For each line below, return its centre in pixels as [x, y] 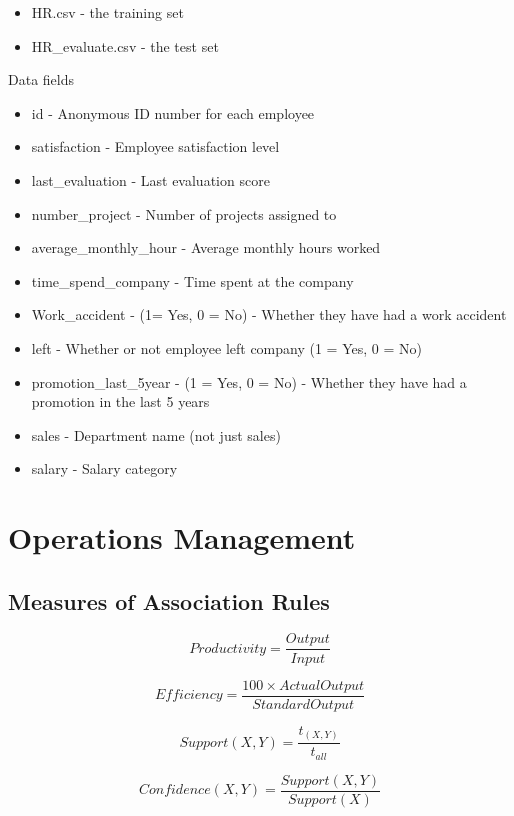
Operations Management [182, 537]
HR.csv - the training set [107, 12]
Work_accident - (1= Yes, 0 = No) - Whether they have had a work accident [269, 314]
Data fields [41, 79]
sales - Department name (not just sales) [156, 434]
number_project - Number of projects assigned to [184, 213]
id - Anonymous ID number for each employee [173, 112]
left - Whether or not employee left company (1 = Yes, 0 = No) [226, 347]
